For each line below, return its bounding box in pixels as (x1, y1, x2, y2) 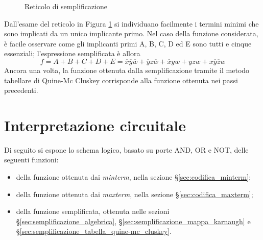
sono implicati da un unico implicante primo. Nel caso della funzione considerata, (4, 28, 258, 39)
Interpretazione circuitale (4, 114, 186, 135)
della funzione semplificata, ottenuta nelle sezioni (16, 206, 170, 217)
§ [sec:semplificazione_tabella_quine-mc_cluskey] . (16, 226, 172, 236)
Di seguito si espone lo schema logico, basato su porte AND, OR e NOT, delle (4, 144, 249, 155)
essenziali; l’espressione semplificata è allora (4, 48, 140, 59)
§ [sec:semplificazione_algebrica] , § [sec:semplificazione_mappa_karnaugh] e (16, 215, 251, 226)
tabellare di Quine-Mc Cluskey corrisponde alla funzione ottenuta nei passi (4, 75, 238, 85)
